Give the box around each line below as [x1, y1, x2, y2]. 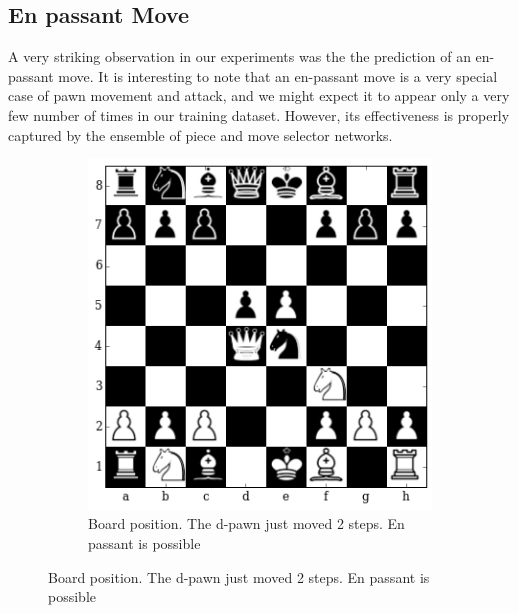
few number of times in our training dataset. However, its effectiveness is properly [8, 104, 510, 125]
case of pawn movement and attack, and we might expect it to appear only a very [8, 85, 510, 106]
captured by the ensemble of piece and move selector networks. [8, 124, 393, 145]
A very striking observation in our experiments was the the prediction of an [8, 46, 471, 67]
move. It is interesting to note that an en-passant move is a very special [58, 65, 498, 86]
